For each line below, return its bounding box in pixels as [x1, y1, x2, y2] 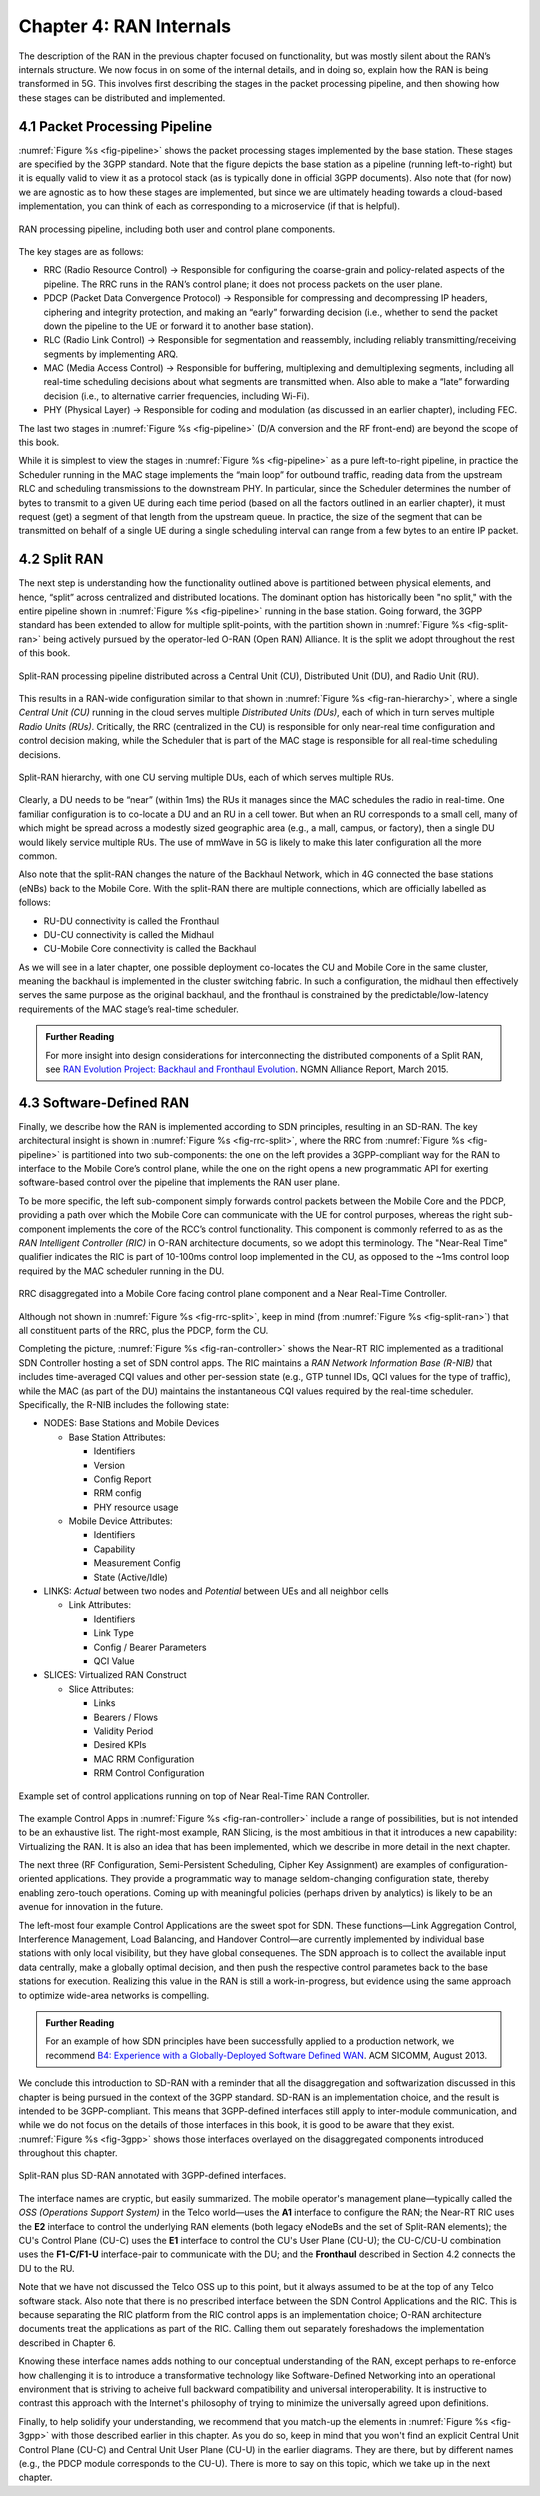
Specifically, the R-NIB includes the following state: [18, 1398, 230, 1410]
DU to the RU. [18, 2262, 75, 2274]
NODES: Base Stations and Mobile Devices [43, 1417, 220, 1429]
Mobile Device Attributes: [68, 1515, 174, 1527]
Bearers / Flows [93, 1711, 159, 1723]
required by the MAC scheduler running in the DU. [18, 1265, 225, 1277]
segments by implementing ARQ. [43, 348, 179, 360]
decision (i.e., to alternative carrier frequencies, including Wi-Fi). [43, 390, 310, 402]
